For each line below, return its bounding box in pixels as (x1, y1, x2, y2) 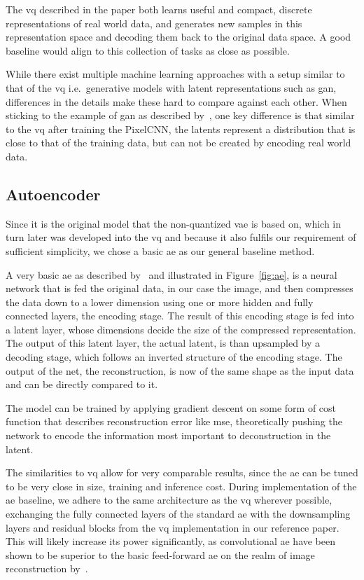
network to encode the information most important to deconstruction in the (6, 428, 331, 443)
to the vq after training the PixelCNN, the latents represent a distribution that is (6, 121, 356, 136)
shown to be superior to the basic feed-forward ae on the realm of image (6, 547, 315, 562)
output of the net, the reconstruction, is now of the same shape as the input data (6, 363, 354, 378)
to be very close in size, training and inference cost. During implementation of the (6, 478, 357, 493)
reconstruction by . (6, 561, 88, 576)
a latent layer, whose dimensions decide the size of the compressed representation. (6, 322, 356, 336)
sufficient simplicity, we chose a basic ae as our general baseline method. (6, 243, 315, 258)
